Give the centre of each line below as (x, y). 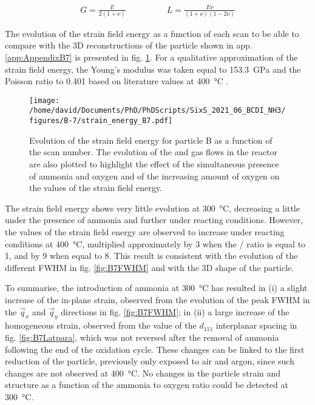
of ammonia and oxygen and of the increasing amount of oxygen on (154, 176)
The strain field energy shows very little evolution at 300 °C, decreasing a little (152, 208)
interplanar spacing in (256, 325)
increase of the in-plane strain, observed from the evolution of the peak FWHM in (157, 299)
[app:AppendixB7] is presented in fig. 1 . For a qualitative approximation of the (151, 57)
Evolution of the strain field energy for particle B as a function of (151, 140)
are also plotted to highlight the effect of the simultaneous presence (154, 163)
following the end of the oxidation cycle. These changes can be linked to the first (155, 349)
